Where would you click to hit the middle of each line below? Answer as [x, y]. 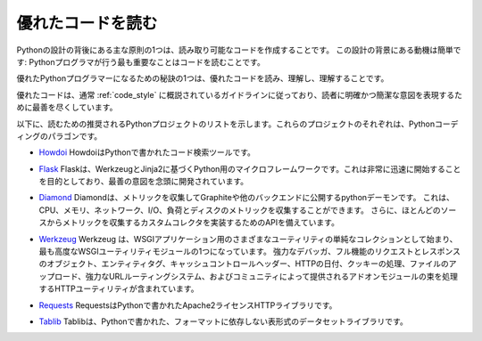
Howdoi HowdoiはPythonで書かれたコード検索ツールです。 [147, 152]
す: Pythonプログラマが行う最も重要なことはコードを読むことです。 [141, 61]
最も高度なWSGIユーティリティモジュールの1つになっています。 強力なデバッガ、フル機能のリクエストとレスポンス [250, 252]
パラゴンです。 [75, 136]
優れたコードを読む [87, 23]
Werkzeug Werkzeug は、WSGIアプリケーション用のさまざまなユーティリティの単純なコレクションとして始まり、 [248, 239]
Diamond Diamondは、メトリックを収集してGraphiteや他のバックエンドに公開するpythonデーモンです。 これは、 [247, 198]
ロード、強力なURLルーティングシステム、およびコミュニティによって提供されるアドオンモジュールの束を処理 [256, 276]
